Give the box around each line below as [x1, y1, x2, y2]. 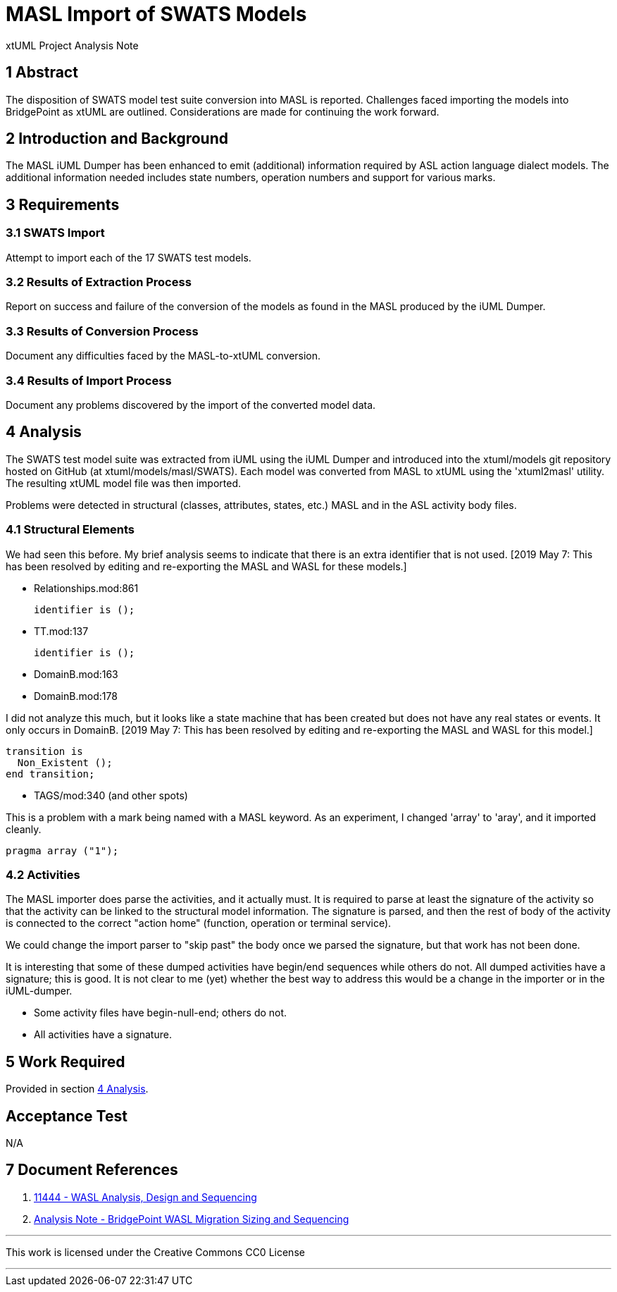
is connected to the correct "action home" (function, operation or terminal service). [6, 917, 392, 930]
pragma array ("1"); [6, 844, 119, 856]
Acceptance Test [6, 1107, 127, 1125]
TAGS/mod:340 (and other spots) [34, 789, 188, 801]
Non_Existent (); [17, 756, 113, 768]
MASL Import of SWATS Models [6, 2, 307, 26]
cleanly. [6, 823, 42, 835]
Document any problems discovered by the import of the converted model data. [6, 398, 376, 411]
